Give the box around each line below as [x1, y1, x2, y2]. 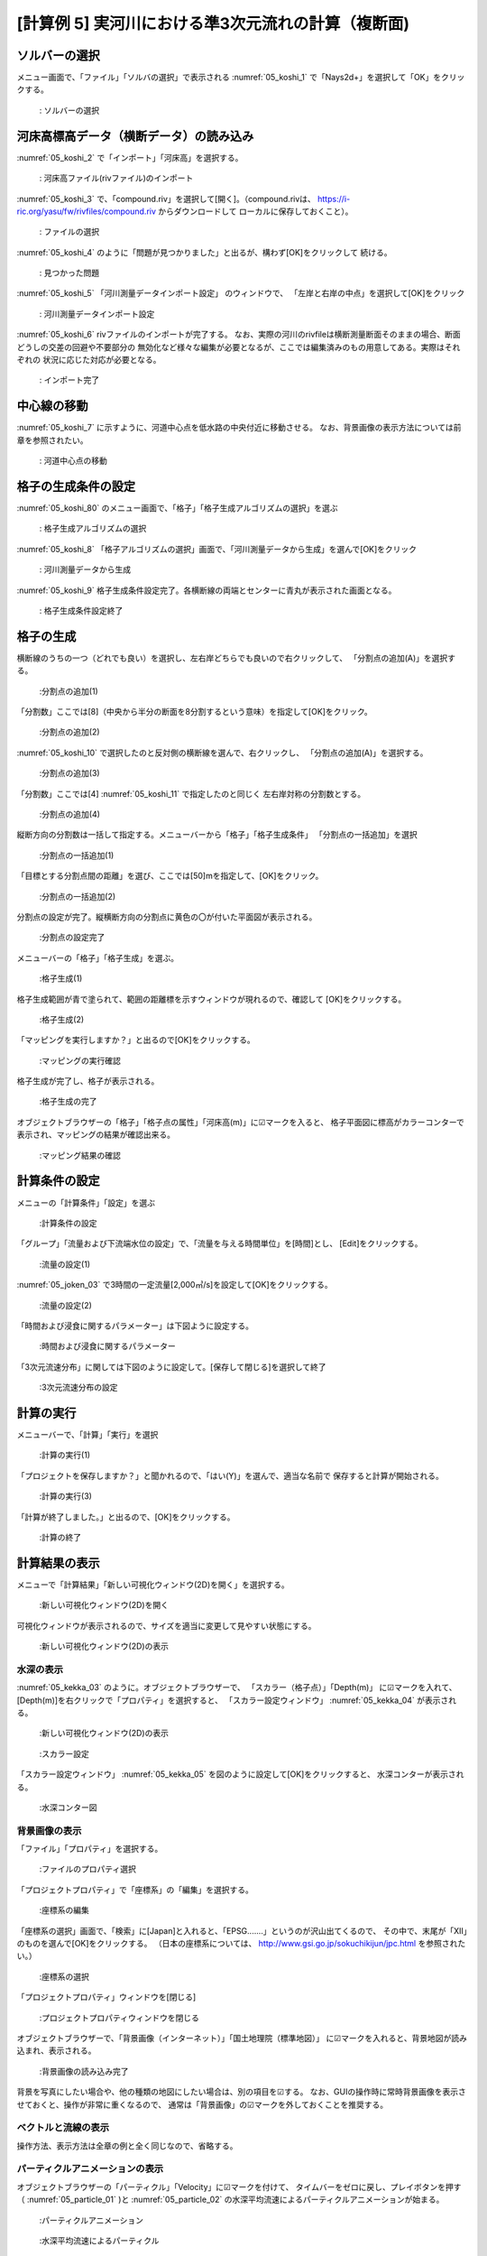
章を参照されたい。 [16, 434, 88, 446]
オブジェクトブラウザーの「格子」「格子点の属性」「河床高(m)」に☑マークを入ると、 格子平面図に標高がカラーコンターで [16, 1116, 464, 1127]
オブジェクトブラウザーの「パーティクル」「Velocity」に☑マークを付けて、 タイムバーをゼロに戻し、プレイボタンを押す [16, 2181, 462, 2192]
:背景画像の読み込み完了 [39, 2066, 130, 2076]
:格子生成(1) [39, 973, 83, 984]
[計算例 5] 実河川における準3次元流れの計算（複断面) [16, 14, 410, 33]
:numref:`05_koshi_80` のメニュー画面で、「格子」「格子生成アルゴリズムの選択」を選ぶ [16, 503, 338, 513]
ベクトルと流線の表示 [16, 2122, 110, 2134]
